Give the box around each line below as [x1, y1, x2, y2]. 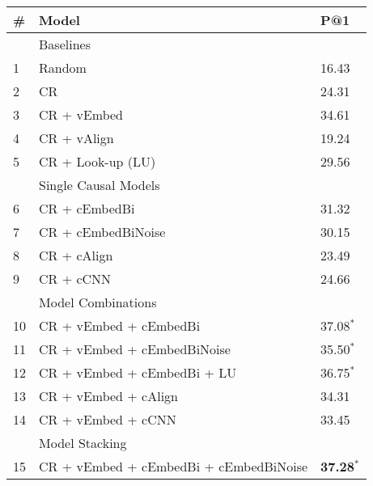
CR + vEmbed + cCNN [39, 410, 176, 429]
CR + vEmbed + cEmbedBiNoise [39, 340, 231, 358]
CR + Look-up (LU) [39, 152, 156, 171]
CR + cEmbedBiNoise [39, 222, 166, 241]
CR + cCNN [39, 269, 112, 288]
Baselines [39, 35, 91, 53]
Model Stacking [39, 433, 127, 452]
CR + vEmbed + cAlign [39, 387, 179, 405]
